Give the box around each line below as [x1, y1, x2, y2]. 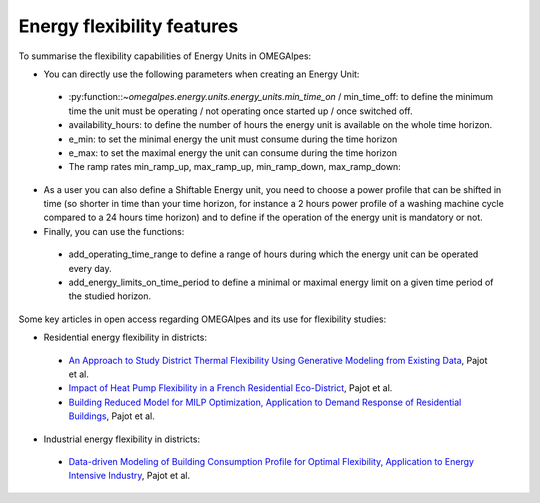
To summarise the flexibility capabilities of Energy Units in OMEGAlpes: [18, 50, 312, 62]
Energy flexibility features [18, 15, 239, 37]
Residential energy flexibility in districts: [43, 331, 207, 344]
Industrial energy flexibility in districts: [43, 433, 200, 445]
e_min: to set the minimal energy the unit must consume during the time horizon [68, 133, 398, 145]
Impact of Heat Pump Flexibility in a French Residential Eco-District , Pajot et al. [68, 382, 393, 394]
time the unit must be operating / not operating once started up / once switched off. [68, 105, 413, 117]
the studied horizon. [68, 290, 152, 302]
